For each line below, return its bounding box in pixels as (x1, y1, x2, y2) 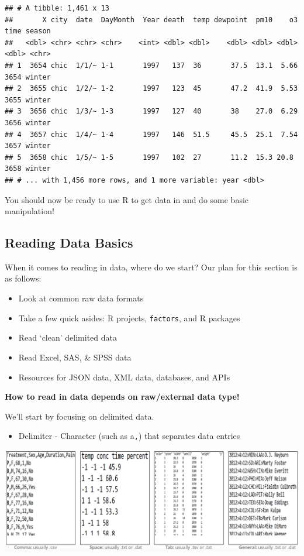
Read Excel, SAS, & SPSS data (18, 351, 132, 363)
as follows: (5, 272, 42, 284)
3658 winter (5, 164, 51, 173)
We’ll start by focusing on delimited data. (5, 410, 154, 422)
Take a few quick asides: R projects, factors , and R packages (18, 311, 240, 324)
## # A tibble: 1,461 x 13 (5, 4, 109, 12)
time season (5, 27, 51, 36)
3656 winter (5, 118, 51, 127)
